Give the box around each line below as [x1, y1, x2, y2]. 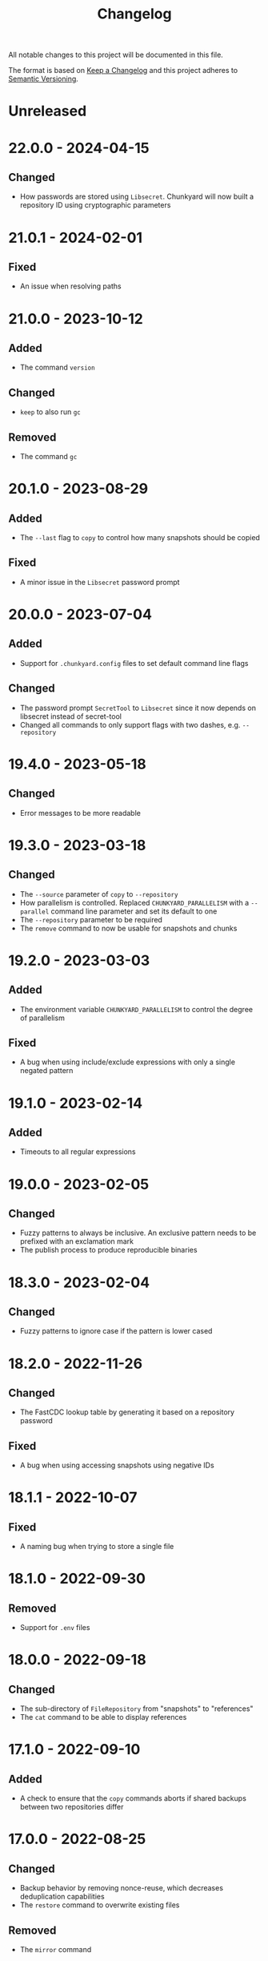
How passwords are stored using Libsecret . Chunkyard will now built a [19, 192, 254, 201]
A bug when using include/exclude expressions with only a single [19, 1057, 236, 1067]
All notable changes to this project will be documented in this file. [8, 50, 224, 60]
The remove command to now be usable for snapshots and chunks [19, 923, 238, 933]
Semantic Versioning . [8, 74, 78, 84]
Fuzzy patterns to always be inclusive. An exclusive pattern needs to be [19, 1228, 257, 1238]
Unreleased [8, 102, 87, 120]
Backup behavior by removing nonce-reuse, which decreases [19, 1883, 224, 1893]
